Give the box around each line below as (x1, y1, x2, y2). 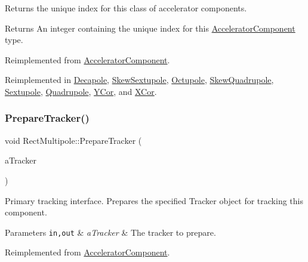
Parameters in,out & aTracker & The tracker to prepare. (5, 226, 216, 238)
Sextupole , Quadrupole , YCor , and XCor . (5, 85, 157, 97)
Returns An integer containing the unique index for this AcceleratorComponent (5, 21, 295, 34)
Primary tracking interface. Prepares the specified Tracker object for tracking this (5, 194, 303, 206)
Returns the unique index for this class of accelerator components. (5, 2, 247, 14)
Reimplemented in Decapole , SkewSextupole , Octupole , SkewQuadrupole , (5, 73, 274, 86)
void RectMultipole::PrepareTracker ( (5, 134, 142, 146)
